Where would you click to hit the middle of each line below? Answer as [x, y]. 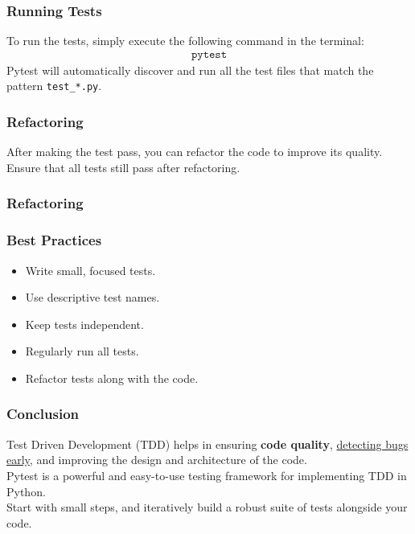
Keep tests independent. [84, 324]
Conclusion [43, 414]
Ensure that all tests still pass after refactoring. [123, 167]
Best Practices [54, 240]
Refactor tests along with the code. [112, 378]
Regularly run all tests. [82, 351]
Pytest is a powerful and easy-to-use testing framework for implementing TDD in [207, 475]
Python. [26, 491]
